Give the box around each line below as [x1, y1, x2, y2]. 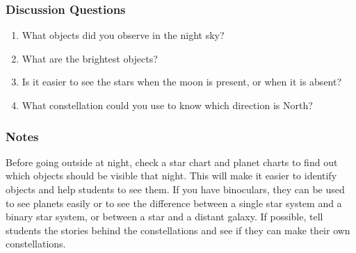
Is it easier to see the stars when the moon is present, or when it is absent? [22, 74, 342, 89]
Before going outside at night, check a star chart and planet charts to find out [6, 154, 338, 169]
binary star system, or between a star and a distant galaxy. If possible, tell [6, 209, 323, 224]
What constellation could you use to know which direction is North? [22, 98, 313, 112]
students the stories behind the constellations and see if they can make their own [6, 222, 350, 237]
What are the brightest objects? [22, 51, 158, 65]
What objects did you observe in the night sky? [22, 28, 225, 42]
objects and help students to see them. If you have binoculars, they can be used [6, 182, 345, 196]
